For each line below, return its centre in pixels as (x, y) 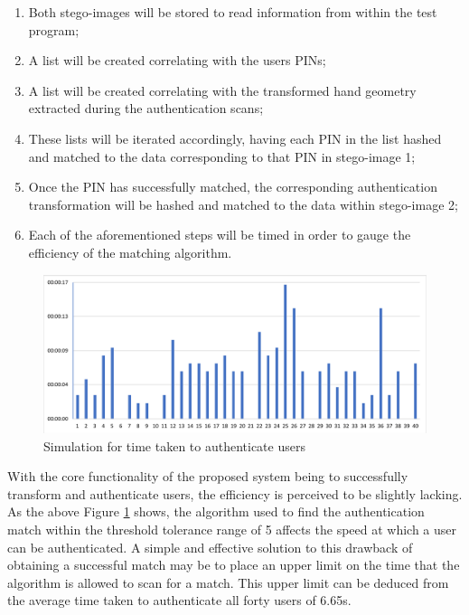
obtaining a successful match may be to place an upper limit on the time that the (234, 565)
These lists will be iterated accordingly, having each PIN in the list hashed (235, 138)
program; (54, 29)
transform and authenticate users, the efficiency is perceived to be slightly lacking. (235, 493)
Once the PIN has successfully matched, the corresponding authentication (233, 187)
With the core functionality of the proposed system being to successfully (208, 476)
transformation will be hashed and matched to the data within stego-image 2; (243, 204)
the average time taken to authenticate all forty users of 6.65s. (179, 600)
